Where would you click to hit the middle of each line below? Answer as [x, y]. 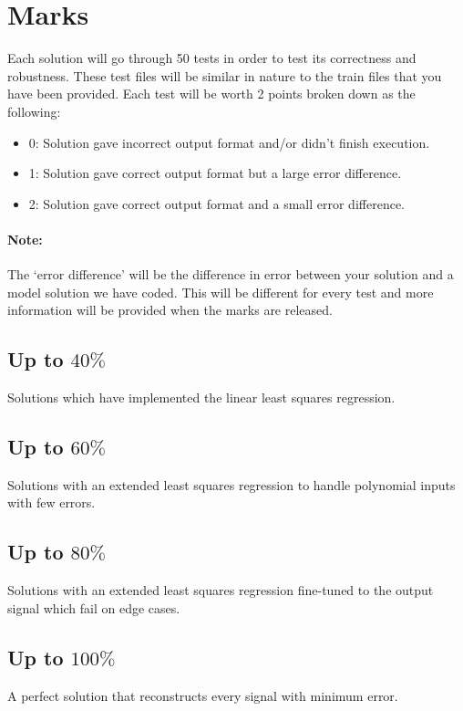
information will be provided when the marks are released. [170, 310]
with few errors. [51, 502]
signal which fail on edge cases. [94, 607]
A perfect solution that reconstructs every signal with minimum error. [203, 695]
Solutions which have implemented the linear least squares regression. [201, 397]
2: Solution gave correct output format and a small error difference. [216, 203]
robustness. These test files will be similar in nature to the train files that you [225, 75]
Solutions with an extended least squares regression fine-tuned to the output [221, 590]
